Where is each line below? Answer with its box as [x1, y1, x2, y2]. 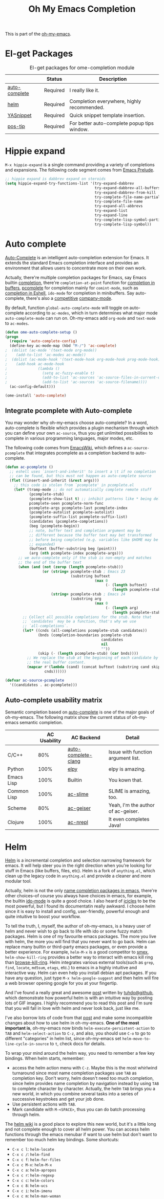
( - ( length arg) [105, 605, 139, 610]
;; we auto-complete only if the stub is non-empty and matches [18, 555, 152, 560]
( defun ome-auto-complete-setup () [5, 330, 78, 334]
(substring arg [70, 597, 102, 601]
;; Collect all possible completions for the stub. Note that [22, 615, 152, 620]
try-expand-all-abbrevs [94, 204, 143, 209]
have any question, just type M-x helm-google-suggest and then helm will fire [5, 975, 159, 981]
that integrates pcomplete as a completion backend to [26, 450, 135, 456]
